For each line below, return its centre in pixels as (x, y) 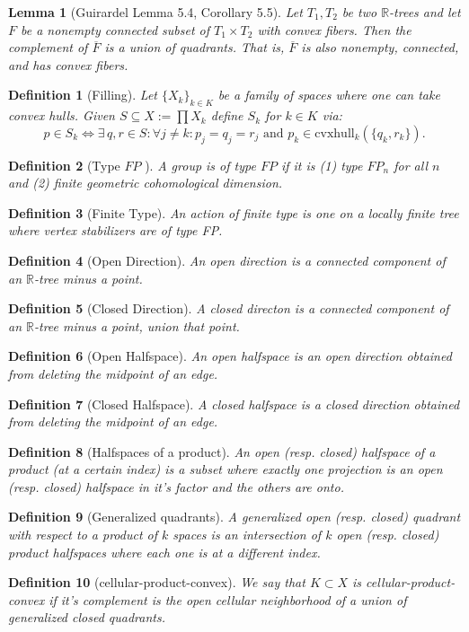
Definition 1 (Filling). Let (83, 95)
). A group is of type (200, 165)
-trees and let (425, 12)
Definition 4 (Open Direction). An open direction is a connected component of (227, 260)
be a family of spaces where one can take (329, 95)
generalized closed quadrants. (87, 617)
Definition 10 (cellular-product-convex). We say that (157, 582)
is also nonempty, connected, (380, 47)
